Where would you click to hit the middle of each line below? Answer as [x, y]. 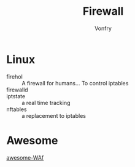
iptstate [16, 96]
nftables [17, 109]
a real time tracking [46, 103]
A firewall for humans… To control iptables [75, 83]
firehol [14, 76]
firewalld [17, 90]
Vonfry [103, 28]
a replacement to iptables [54, 115]
